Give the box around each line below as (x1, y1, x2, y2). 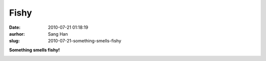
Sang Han (48, 31, 68, 37)
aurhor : (9, 31, 25, 37)
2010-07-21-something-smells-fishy (48, 38, 122, 44)
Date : (9, 24, 21, 30)
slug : (9, 38, 20, 44)
